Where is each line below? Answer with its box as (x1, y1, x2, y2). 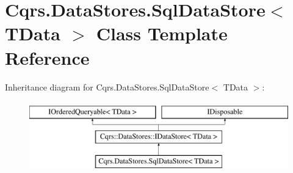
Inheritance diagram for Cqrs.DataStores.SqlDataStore (5, 80, 209, 93)
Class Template (96, 21, 228, 46)
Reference (5, 45, 90, 70)
